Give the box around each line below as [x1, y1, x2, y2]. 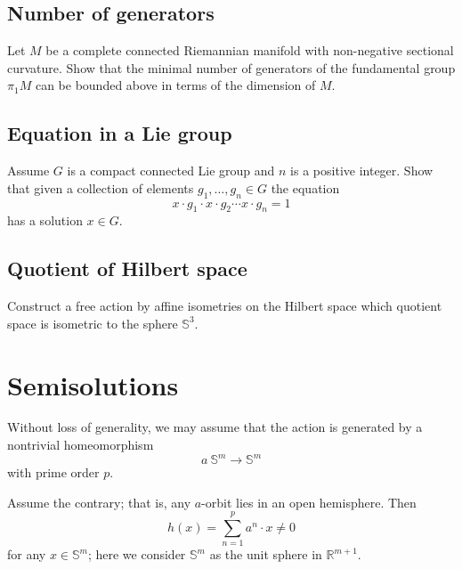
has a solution [7, 211, 83, 230]
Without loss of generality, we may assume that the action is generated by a [7, 418, 423, 436]
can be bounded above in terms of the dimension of [35, 76, 316, 94]
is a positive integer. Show [290, 161, 434, 180]
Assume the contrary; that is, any [7, 492, 191, 511]
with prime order [7, 463, 100, 482]
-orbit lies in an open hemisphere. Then [201, 492, 417, 511]
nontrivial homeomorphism [7, 435, 154, 454]
